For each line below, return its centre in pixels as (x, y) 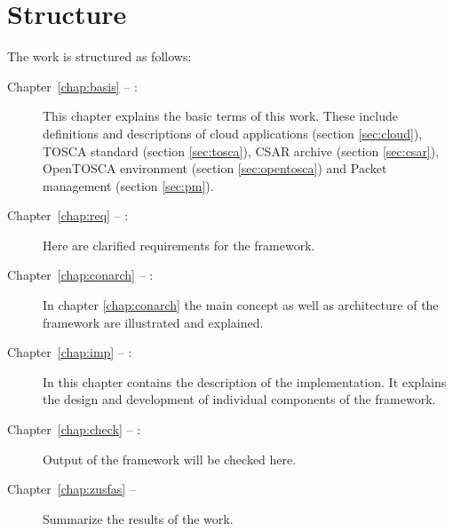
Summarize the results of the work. (138, 518)
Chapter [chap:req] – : (68, 215)
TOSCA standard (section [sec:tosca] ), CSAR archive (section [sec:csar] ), (241, 151)
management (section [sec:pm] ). (128, 185)
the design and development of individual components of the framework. (239, 399)
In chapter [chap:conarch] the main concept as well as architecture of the (241, 305)
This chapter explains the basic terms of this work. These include (220, 116)
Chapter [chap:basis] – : (72, 86)
